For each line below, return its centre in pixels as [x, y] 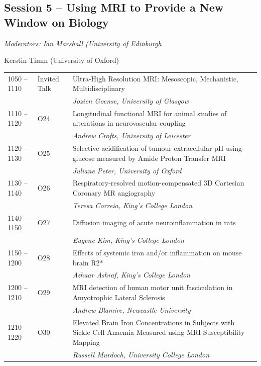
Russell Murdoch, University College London [141, 354]
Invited [48, 78]
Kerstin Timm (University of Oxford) [61, 60]
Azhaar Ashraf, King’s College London [131, 275]
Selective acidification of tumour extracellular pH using [157, 148]
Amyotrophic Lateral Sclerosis [119, 297]
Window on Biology [56, 22]
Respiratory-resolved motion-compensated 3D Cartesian [158, 183]
